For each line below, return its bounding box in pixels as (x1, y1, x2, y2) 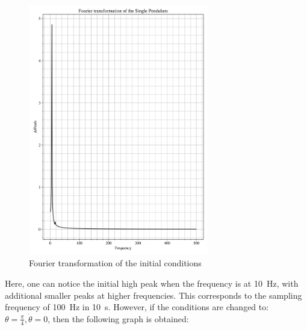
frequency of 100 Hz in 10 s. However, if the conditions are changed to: (5, 301, 269, 313)
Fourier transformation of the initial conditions (29, 257, 202, 269)
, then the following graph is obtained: (48, 312, 189, 325)
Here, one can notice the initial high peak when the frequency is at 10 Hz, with (5, 277, 299, 289)
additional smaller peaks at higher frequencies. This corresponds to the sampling (5, 289, 302, 301)
